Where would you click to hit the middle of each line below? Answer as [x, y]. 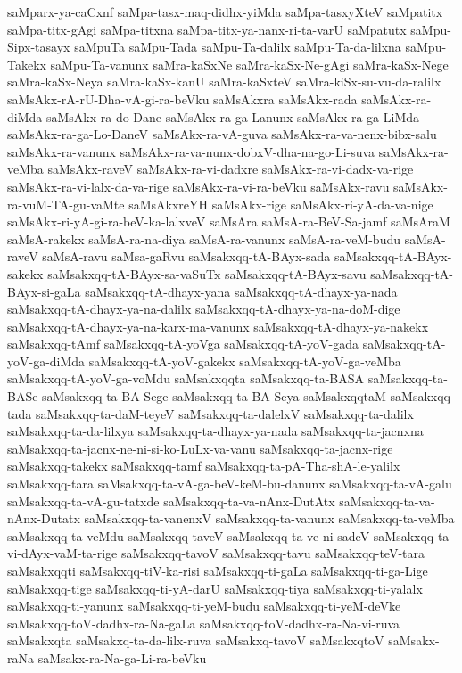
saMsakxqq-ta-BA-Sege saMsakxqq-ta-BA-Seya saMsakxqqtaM [214, 396]
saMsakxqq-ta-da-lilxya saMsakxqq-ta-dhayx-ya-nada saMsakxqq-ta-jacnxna [215, 431]
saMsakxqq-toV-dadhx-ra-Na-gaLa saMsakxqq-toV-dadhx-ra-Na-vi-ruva [204, 623]
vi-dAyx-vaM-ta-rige [62, 553]
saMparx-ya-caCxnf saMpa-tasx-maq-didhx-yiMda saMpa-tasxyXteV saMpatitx [225, 12]
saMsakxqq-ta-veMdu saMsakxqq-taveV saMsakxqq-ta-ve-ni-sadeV [189, 535]
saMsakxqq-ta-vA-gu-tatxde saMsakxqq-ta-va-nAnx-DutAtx [171, 501]
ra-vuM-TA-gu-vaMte [66, 204]
